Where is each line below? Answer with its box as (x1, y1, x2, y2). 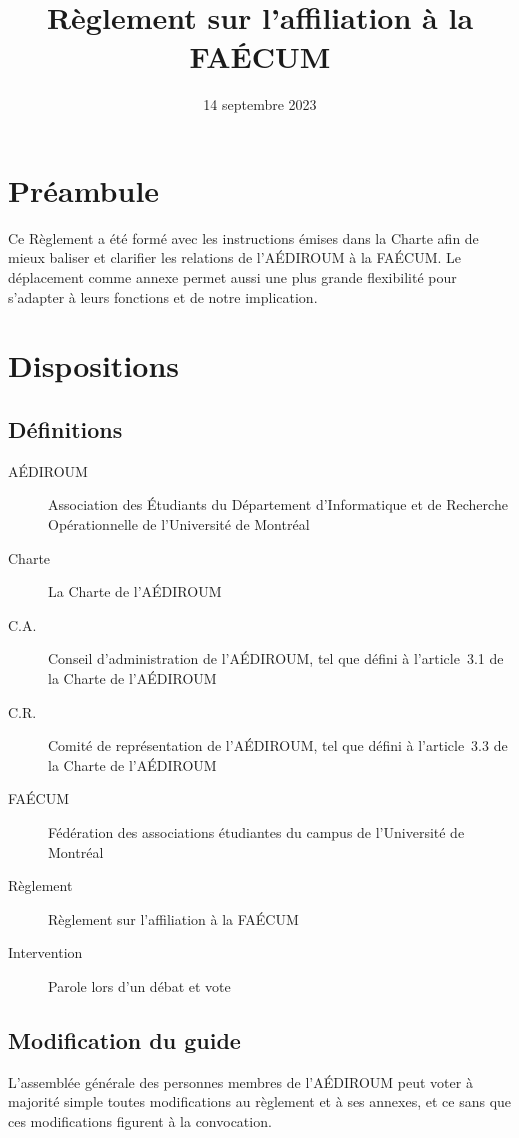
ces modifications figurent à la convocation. (8, 1110, 272, 1131)
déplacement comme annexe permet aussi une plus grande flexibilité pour (8, 267, 457, 288)
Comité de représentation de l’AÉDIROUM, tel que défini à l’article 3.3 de (48, 735, 508, 756)
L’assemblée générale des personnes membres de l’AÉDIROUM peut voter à (8, 1071, 473, 1092)
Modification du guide (8, 1024, 241, 1055)
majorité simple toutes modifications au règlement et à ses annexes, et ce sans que (8, 1091, 512, 1112)
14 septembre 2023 (203, 94, 317, 115)
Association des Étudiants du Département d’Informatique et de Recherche (48, 494, 508, 515)
